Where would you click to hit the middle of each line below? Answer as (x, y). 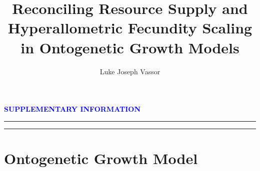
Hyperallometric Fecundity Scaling (130, 28)
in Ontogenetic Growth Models (130, 47)
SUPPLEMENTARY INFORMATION (72, 109)
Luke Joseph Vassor (130, 71)
